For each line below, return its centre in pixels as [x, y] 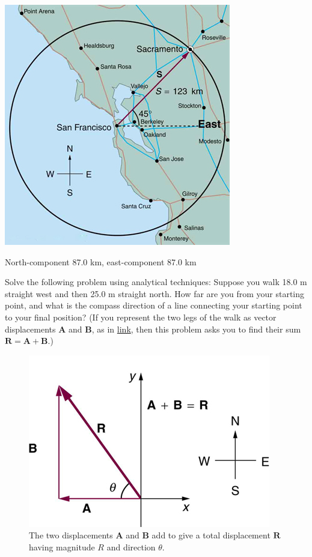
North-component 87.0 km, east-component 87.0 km [101, 261]
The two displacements [71, 535]
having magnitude [62, 546]
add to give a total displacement [211, 535]
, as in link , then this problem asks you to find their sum [196, 329]
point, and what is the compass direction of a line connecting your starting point [154, 305]
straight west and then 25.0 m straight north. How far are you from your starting [155, 293]
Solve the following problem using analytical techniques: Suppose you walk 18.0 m [156, 282]
